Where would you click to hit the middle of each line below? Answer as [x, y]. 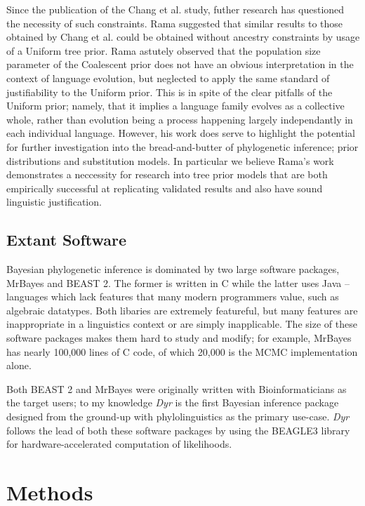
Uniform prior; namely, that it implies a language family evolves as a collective [175, 106]
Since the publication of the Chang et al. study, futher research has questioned [175, 9]
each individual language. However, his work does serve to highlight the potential [181, 133]
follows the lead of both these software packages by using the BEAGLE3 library [178, 430]
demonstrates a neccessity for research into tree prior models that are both [167, 174]
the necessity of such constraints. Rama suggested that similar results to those [175, 23]
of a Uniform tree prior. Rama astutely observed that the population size [164, 50]
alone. [19, 365]
